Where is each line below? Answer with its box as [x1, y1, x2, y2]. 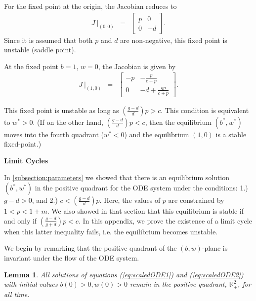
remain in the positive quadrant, [129, 279, 227, 289]
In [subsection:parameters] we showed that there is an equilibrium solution [4, 172, 230, 182]
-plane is [202, 243, 228, 253]
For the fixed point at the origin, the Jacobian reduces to [4, 1, 177, 11]
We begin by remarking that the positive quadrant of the [4, 243, 177, 253]
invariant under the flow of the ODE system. [4, 252, 139, 263]
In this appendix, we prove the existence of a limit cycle [83, 215, 252, 226]
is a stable [215, 129, 247, 139]
